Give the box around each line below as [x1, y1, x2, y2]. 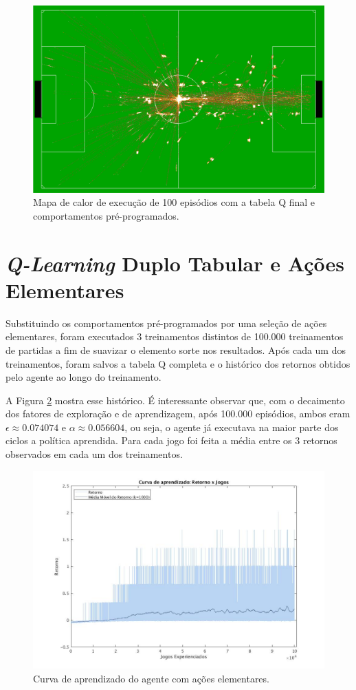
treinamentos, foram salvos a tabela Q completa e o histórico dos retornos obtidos [5, 356, 351, 370]
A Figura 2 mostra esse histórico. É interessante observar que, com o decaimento [5, 393, 345, 407]
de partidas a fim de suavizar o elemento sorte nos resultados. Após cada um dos [5, 342, 346, 357]
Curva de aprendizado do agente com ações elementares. [33, 671, 269, 685]
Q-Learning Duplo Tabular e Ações [5, 249, 344, 278]
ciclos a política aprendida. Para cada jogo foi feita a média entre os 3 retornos [5, 433, 337, 448]
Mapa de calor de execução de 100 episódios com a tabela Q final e [33, 195, 315, 209]
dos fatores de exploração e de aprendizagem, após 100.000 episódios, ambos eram [5, 406, 351, 421]
